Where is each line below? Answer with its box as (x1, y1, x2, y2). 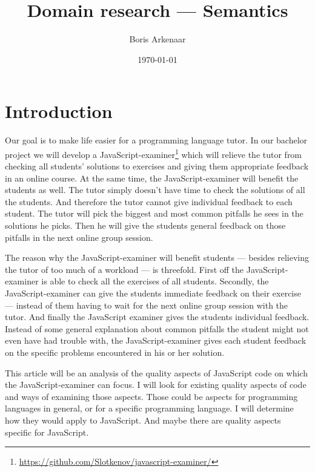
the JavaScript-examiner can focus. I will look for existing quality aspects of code (5, 378, 307, 391)
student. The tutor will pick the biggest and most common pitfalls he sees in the (5, 207, 303, 220)
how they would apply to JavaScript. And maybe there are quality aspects (5, 413, 281, 426)
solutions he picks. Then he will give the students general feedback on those (5, 219, 286, 232)
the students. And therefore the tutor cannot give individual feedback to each (5, 195, 293, 208)
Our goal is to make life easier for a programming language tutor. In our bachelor (5, 134, 308, 146)
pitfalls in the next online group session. (5, 231, 153, 243)
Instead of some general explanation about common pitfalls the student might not (5, 322, 309, 335)
